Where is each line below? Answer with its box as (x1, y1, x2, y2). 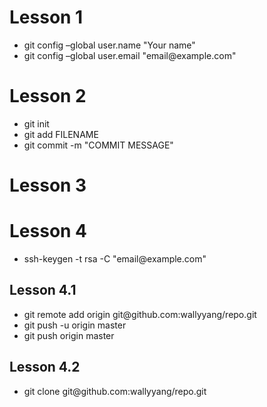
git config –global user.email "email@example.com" (23, 49, 237, 61)
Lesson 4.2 (9, 359, 81, 376)
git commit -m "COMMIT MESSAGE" (23, 139, 174, 151)
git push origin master (23, 329, 115, 341)
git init (23, 117, 50, 130)
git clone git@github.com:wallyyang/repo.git (23, 385, 207, 397)
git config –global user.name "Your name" (23, 39, 196, 51)
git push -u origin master (23, 319, 127, 331)
